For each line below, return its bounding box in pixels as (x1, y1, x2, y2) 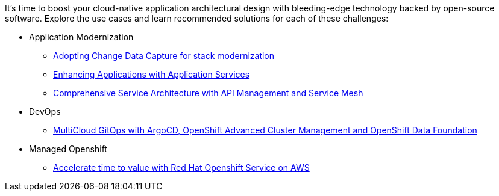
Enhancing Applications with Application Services (53, 69, 250, 79)
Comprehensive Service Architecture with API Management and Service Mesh (53, 88, 363, 98)
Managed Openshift (29, 144, 107, 154)
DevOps (29, 106, 61, 117)
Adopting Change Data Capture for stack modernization (53, 51, 275, 61)
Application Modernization (29, 32, 134, 42)
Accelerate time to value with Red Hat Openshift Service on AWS (53, 162, 310, 173)
